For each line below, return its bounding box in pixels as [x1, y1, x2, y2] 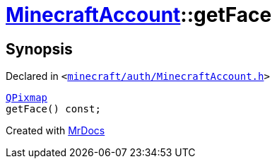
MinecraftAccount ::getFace [6, 3, 272, 27]
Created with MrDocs [6, 124, 105, 137]
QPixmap [6, 92, 48, 104]
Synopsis [6, 40, 73, 58]
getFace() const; [6, 103, 101, 115]
